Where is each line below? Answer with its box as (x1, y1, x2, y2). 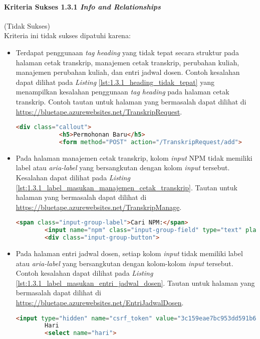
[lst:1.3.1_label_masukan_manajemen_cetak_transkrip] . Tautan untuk (16, 182, 237, 192)
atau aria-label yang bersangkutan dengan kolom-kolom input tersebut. (16, 258, 233, 268)
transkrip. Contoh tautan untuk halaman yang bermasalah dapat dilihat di (16, 96, 246, 106)
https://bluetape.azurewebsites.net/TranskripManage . (16, 201, 182, 212)
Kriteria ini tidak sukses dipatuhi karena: (4, 30, 131, 41)
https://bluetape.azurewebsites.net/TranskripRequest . (16, 106, 182, 117)
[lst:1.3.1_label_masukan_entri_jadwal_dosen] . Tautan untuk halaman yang (16, 277, 255, 288)
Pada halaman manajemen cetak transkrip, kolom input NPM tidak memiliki (16, 152, 252, 163)
